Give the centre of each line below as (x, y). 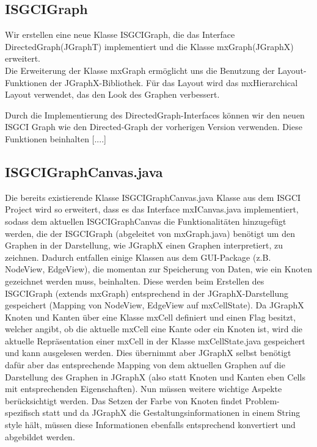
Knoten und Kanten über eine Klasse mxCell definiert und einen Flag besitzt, (151, 317)
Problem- (262, 400)
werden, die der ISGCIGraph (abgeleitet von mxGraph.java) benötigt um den (150, 233)
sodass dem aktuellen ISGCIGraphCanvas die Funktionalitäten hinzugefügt (146, 221)
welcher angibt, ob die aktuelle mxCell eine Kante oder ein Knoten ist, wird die (154, 329)
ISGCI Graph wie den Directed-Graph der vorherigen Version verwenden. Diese (154, 127)
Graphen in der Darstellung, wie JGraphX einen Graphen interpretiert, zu (144, 245)
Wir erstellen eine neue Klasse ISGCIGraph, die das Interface (120, 35)
